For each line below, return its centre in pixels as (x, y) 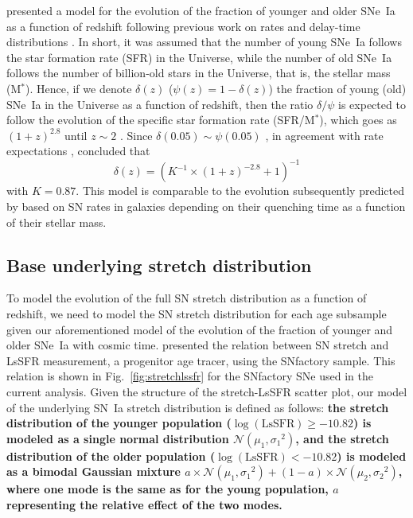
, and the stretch (342, 438)
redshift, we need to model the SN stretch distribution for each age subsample (197, 314)
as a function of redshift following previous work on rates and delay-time (183, 26)
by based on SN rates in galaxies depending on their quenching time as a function (206, 206)
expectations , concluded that (78, 151)
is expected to (372, 104)
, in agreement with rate (324, 135)
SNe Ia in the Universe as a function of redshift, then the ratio (160, 104)
